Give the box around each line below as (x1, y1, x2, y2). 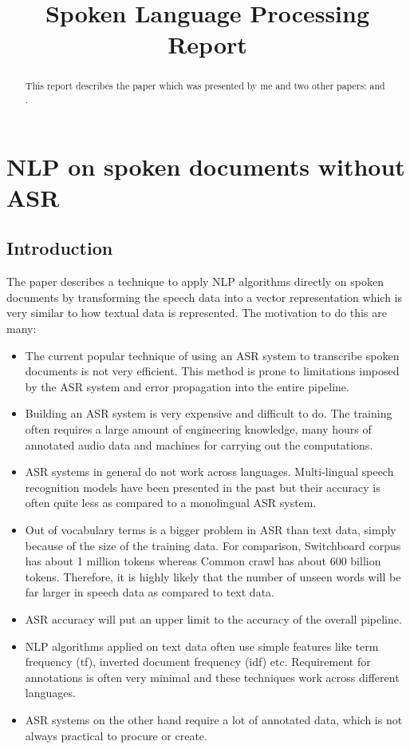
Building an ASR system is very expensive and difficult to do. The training (25, 405, 392, 422)
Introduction (6, 236, 113, 260)
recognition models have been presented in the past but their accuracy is (25, 478, 380, 495)
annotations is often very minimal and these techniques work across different (25, 668, 400, 685)
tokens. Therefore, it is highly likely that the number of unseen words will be (25, 568, 401, 585)
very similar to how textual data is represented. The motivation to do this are (6, 304, 387, 321)
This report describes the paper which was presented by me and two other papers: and (25, 79, 385, 93)
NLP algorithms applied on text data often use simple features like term (25, 637, 379, 654)
